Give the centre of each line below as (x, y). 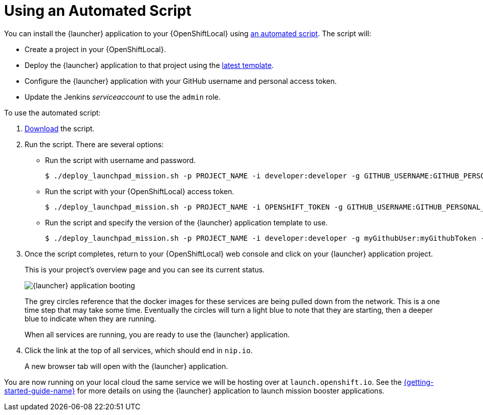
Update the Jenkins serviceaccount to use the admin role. (123, 97)
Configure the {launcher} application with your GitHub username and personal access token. (181, 81)
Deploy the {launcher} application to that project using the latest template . (149, 65)
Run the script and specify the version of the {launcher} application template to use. (186, 222)
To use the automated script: (52, 112)
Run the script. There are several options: (94, 144)
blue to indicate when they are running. (91, 318)
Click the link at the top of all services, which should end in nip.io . (139, 350)
